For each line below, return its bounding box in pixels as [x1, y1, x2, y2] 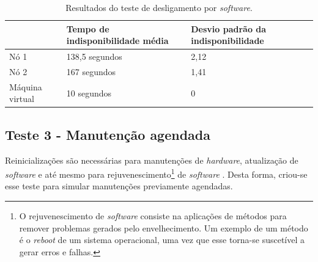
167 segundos [66, 65, 116, 78]
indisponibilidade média [66, 34, 169, 47]
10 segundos [66, 86, 111, 99]
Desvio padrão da [191, 22, 267, 35]
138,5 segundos [66, 50, 122, 63]
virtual [9, 92, 34, 105]
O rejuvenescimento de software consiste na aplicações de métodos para [19, 209, 287, 222]
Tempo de [66, 22, 109, 35]
